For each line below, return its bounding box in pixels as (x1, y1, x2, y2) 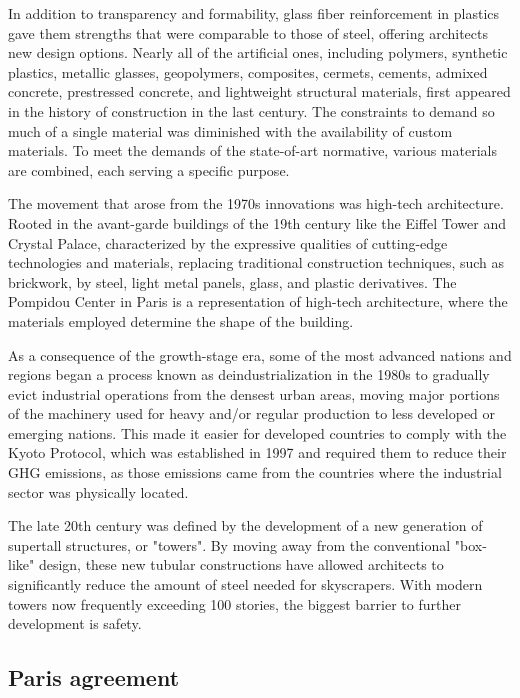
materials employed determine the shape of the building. (8, 310, 354, 331)
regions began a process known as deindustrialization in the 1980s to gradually (8, 364, 490, 385)
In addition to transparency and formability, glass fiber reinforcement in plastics (8, 3, 500, 23)
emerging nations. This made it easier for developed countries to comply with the (8, 422, 507, 443)
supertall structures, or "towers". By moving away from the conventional (8, 534, 451, 555)
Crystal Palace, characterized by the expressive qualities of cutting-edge (8, 232, 448, 253)
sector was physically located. (8, 481, 189, 502)
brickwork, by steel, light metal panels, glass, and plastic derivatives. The (8, 271, 457, 292)
